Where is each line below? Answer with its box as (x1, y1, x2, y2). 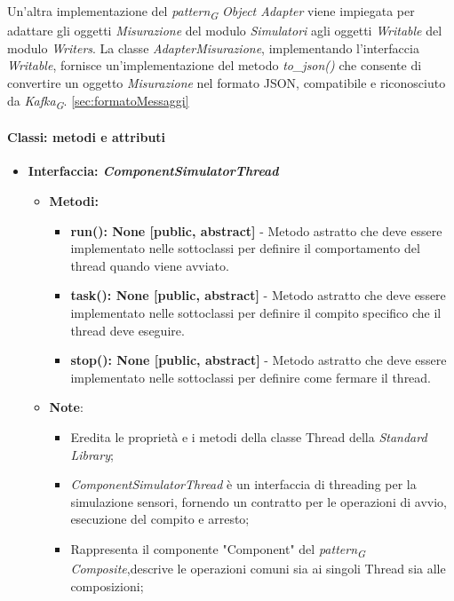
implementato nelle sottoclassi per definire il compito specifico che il (70, 303, 442, 321)
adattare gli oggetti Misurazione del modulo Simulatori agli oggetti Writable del (7, 21, 442, 40)
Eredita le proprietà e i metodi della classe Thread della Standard (70, 427, 427, 446)
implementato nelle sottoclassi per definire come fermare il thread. (70, 368, 432, 386)
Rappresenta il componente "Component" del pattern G (70, 539, 366, 560)
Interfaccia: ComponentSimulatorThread (28, 162, 279, 180)
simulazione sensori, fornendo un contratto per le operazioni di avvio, (70, 492, 447, 510)
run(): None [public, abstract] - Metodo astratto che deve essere (70, 221, 442, 240)
